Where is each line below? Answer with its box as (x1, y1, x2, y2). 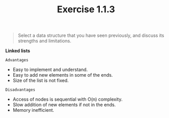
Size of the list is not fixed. (12, 78, 69, 84)
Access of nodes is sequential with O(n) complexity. (12, 96, 123, 103)
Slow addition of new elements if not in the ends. (12, 102, 116, 108)
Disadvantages (5, 87, 36, 92)
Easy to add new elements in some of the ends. (12, 72, 113, 78)
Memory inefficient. (12, 107, 55, 113)
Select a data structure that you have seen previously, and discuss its (17, 32, 164, 39)
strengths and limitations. (17, 38, 72, 44)
